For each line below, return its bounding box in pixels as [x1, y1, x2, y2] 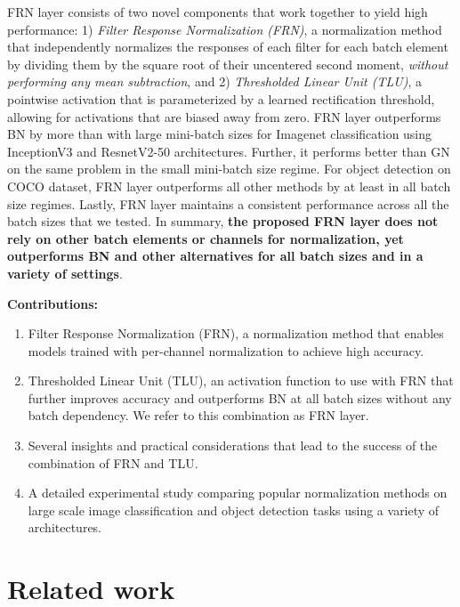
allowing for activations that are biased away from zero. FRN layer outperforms [7, 107, 441, 125]
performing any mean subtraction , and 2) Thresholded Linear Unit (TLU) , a [7, 72, 422, 91]
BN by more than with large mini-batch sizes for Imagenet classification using [7, 125, 432, 143]
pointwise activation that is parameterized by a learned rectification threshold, [7, 89, 435, 108]
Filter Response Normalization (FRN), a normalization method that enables [28, 324, 444, 343]
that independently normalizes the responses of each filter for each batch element [7, 37, 448, 56]
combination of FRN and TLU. [28, 453, 198, 472]
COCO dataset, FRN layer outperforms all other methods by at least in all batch [7, 176, 451, 195]
